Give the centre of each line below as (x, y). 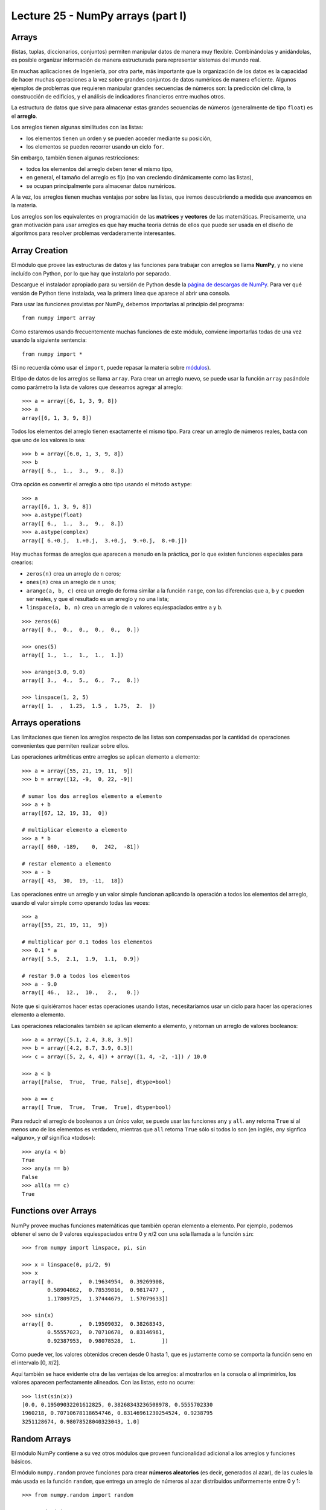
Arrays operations (46, 723)
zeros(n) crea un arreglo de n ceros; (74, 573)
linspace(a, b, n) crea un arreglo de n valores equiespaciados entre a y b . (124, 608)
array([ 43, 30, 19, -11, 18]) (73, 881)
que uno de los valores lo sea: (48, 440)
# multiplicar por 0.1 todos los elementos (87, 942)
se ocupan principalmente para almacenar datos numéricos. (101, 186)
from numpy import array (59, 318)
